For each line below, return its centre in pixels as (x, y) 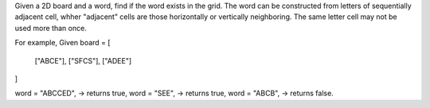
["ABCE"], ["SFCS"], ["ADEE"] (83, 60)
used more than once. (51, 28)
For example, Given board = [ (63, 43)
